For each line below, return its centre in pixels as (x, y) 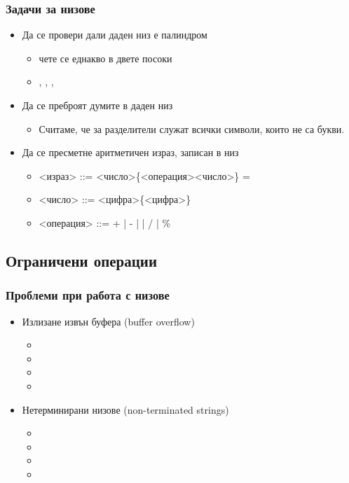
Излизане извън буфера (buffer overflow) (108, 321)
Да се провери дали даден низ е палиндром (115, 35)
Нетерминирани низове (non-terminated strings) (125, 409)
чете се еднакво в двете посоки (105, 58)
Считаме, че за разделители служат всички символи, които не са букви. (192, 128)
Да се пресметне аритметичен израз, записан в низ (130, 152)
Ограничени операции (82, 260)
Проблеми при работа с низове (88, 295)
